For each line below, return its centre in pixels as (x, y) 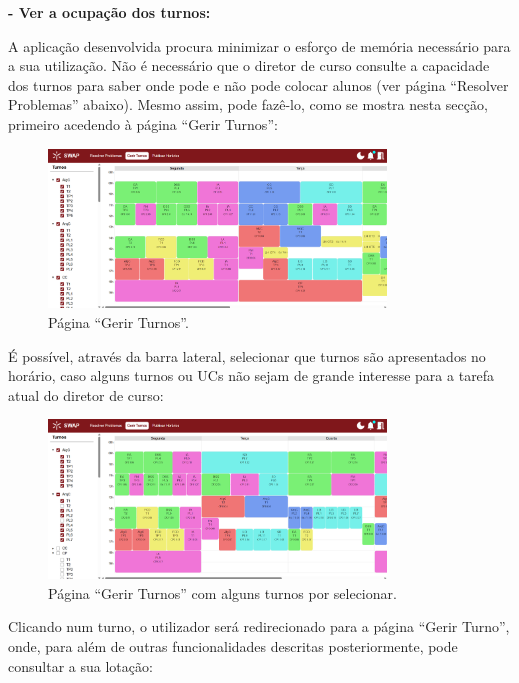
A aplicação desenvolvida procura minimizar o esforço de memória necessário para (259, 45)
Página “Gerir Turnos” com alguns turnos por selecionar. (222, 592)
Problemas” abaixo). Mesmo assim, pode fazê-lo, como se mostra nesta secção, (248, 104)
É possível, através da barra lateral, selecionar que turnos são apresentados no (247, 355)
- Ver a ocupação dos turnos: (109, 12)
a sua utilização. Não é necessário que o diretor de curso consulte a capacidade (249, 65)
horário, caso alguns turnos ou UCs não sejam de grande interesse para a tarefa (251, 375)
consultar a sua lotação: (80, 665)
